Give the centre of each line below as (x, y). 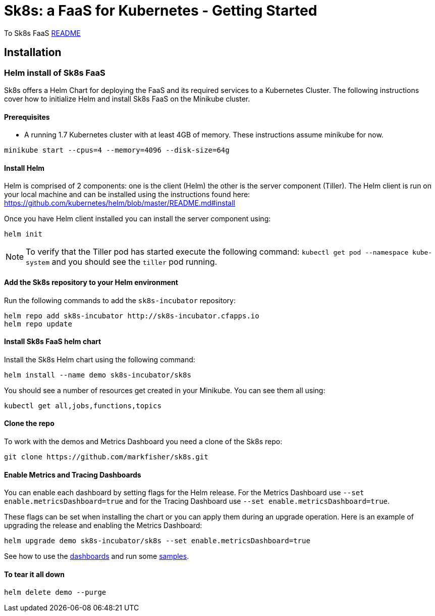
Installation (33, 53)
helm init (23, 234)
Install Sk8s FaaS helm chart (53, 342)
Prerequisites (27, 117)
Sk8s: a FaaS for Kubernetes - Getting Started (161, 11)
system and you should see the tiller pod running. (122, 262)
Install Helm (24, 168)
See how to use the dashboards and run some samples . (97, 556)
